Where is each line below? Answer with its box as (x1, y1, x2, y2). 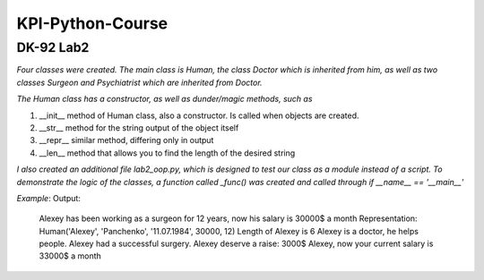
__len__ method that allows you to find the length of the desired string (39, 148, 296, 158)
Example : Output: (16, 192, 81, 203)
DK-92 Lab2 (16, 39, 90, 55)
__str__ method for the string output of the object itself (39, 122, 239, 133)
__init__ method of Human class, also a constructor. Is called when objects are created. (39, 110, 359, 121)
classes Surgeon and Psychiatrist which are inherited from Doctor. (16, 77, 264, 88)
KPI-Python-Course (16, 13, 169, 33)
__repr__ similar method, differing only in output (39, 135, 214, 146)
